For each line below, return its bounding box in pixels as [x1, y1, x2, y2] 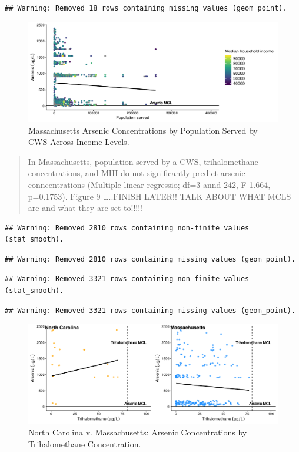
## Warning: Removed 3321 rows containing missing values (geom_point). [5, 306, 295, 315]
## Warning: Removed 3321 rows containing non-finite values [5, 275, 250, 283]
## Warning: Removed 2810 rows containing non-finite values [5, 223, 250, 232]
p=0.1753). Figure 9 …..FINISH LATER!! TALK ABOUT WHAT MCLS [28, 190, 291, 202]
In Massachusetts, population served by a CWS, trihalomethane [28, 155, 258, 167]
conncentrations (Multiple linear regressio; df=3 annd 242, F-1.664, [28, 178, 271, 190]
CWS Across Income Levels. [28, 136, 129, 148]
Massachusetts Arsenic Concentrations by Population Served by [28, 124, 258, 136]
